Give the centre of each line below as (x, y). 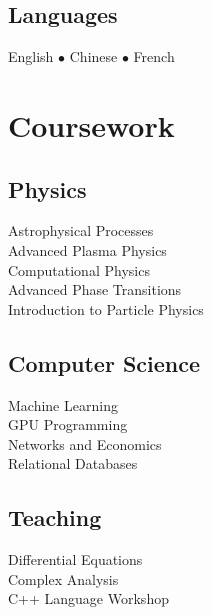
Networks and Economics (85, 443)
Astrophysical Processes (81, 230)
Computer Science (104, 362)
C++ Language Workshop (88, 598)
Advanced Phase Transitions (95, 289)
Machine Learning (63, 404)
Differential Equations (75, 559)
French (154, 56)
